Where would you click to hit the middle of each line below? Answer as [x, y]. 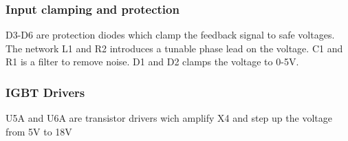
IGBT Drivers [45, 92]
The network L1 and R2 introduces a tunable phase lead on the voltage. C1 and [174, 48]
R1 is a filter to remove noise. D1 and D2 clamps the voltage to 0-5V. [152, 62]
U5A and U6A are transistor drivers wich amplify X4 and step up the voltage [169, 118]
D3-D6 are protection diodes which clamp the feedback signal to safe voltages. [170, 35]
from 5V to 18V [39, 131]
